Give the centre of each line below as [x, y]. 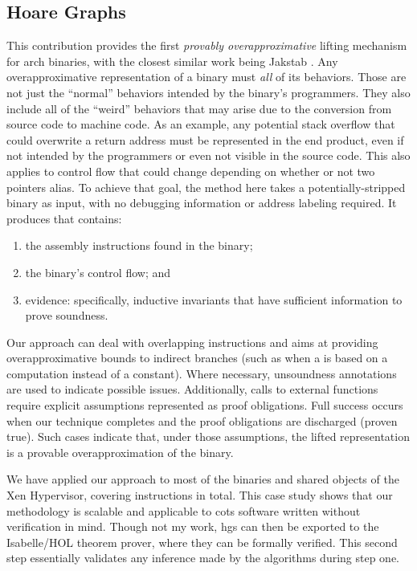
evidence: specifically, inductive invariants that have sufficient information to [214, 299]
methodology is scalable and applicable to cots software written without [184, 510]
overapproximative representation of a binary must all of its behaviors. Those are [206, 77]
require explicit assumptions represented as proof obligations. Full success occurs [205, 405]
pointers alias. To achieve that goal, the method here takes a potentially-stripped [206, 187]
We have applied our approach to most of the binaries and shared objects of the [203, 479]
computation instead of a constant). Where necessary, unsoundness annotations [202, 373]
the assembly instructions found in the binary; [139, 245]
